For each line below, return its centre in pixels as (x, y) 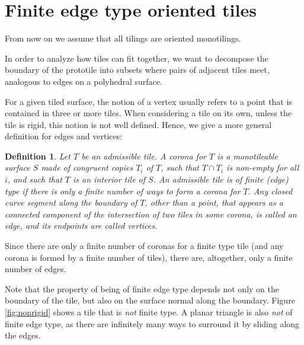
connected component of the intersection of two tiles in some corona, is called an (151, 214)
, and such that (35, 179)
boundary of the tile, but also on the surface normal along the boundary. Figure (150, 300)
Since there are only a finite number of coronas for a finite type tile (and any (144, 246)
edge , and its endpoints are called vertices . (81, 226)
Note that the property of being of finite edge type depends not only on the (142, 288)
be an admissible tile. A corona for (144, 156)
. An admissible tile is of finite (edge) (221, 179)
